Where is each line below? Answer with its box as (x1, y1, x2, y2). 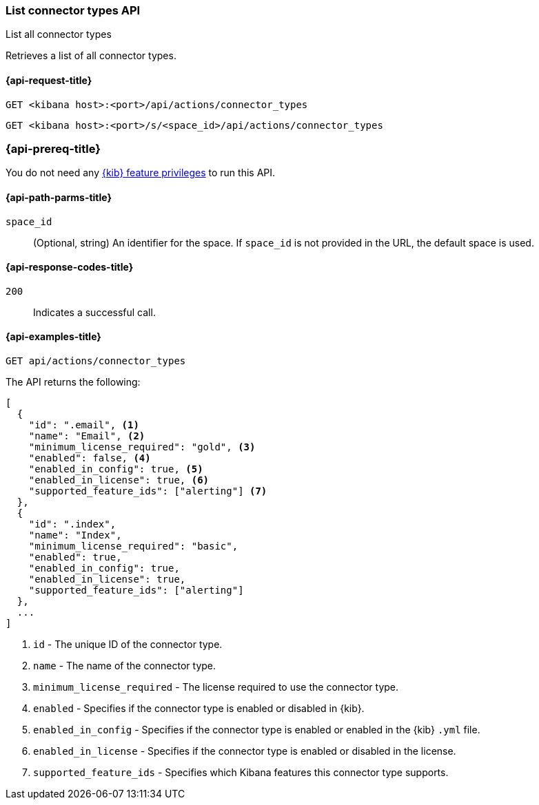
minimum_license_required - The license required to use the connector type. (33, 681, 399, 693)
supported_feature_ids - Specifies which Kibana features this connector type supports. (33, 766, 449, 778)
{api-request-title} (6, 74, 92, 86)
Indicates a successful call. (33, 306, 156, 318)
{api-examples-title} (6, 331, 101, 343)
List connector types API (6, 3, 141, 17)
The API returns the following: (6, 376, 141, 388)
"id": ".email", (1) (28, 419, 139, 430)
